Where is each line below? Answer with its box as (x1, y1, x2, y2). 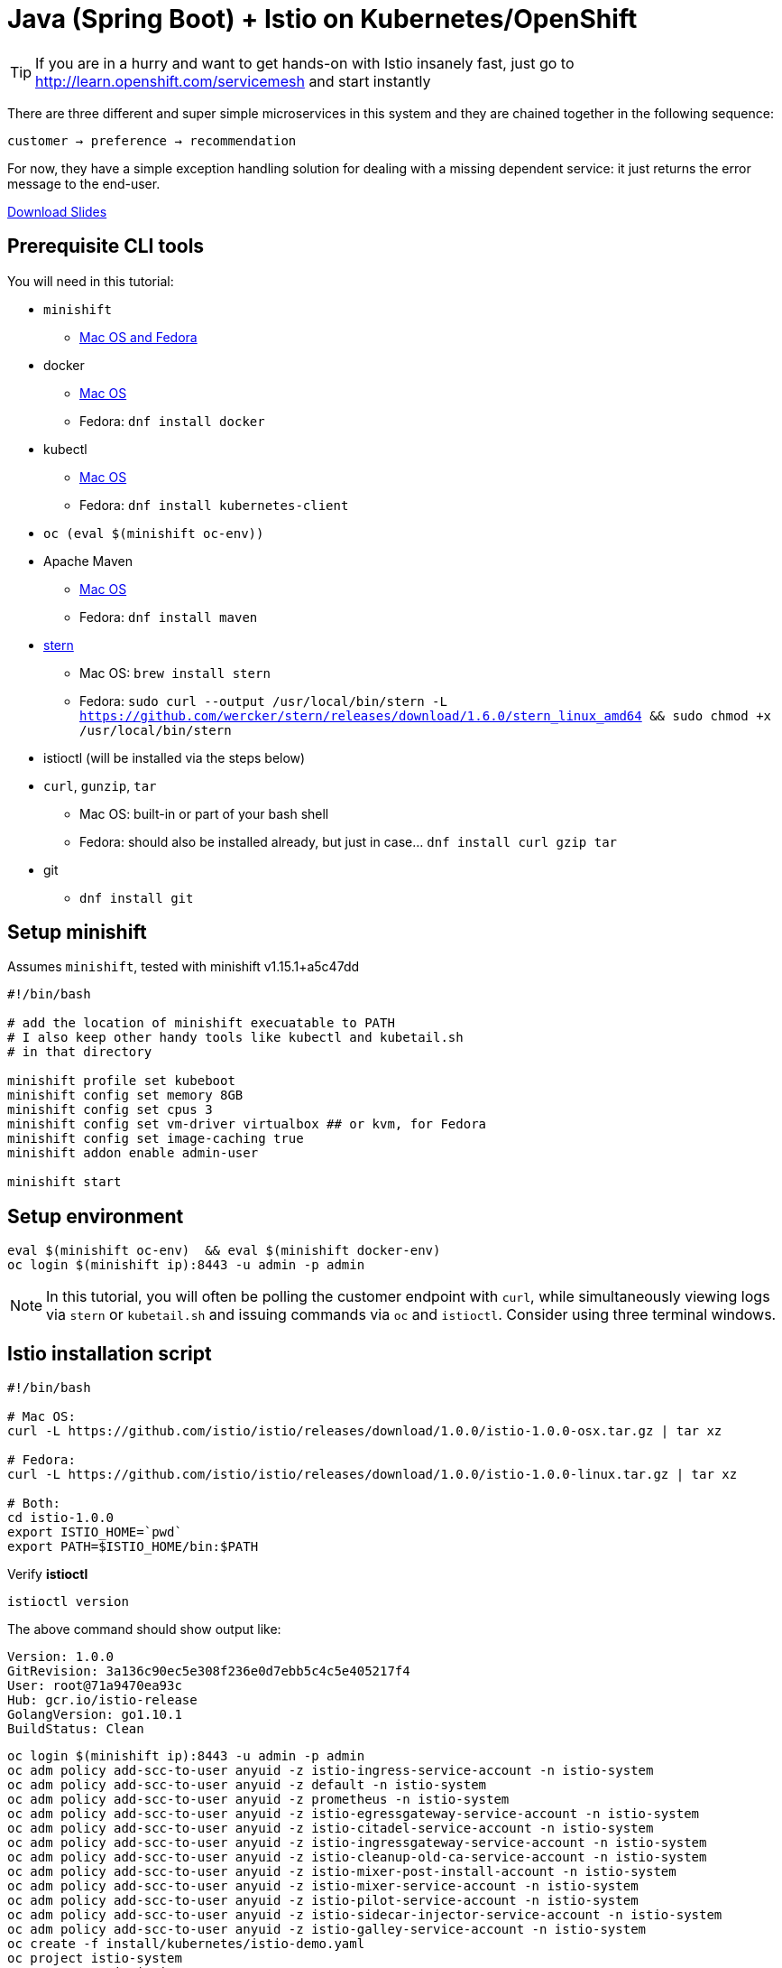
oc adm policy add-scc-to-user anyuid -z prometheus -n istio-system (7, 1792, 510, 1807)
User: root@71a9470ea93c (7, 1678, 182, 1694)
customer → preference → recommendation (7, 133, 297, 148)
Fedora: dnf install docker (79, 413, 265, 429)
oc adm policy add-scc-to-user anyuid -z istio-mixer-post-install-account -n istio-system (7, 1864, 676, 1880)
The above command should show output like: (7, 1621, 281, 1638)
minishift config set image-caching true (7, 1131, 304, 1146)
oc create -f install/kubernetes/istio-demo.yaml (7, 1936, 365, 1952)
